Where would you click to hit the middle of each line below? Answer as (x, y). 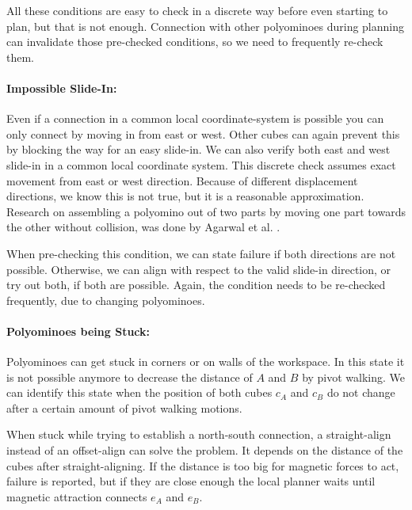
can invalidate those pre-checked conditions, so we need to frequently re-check (195, 42)
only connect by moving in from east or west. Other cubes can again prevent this (203, 133)
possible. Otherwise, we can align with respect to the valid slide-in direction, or (199, 269)
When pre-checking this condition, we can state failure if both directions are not (201, 253)
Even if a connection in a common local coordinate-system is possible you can (195, 118)
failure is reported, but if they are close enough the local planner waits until (191, 481)
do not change (361, 392)
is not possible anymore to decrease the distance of (130, 377)
